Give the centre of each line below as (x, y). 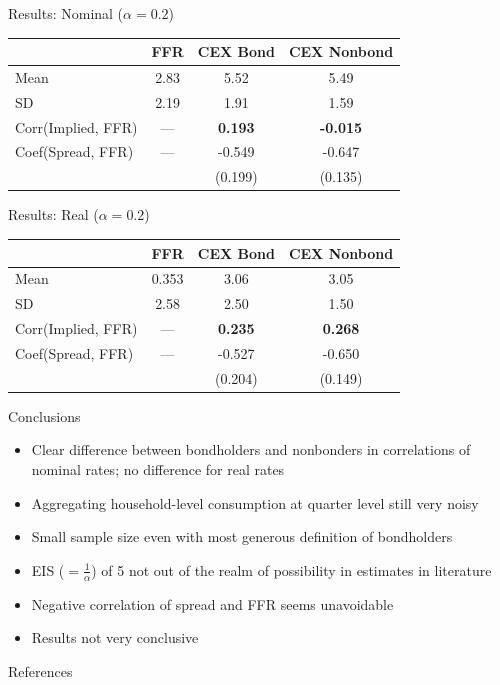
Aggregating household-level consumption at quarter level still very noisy (255, 502)
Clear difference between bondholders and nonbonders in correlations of (251, 449)
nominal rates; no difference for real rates (158, 469)
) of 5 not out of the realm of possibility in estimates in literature (291, 569)
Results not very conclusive (115, 637)
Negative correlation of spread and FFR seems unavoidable (212, 603)
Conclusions (44, 415)
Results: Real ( (53, 214)
